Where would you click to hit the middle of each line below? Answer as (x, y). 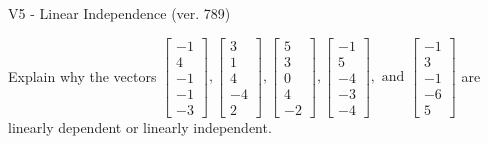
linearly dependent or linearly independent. (140, 126)
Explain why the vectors (82, 75)
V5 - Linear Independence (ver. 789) (119, 13)
